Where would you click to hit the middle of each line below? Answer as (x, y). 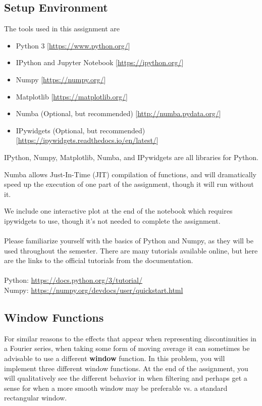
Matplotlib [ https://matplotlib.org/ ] (72, 96)
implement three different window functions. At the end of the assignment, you (126, 368)
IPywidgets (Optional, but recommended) (81, 130)
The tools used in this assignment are (62, 29)
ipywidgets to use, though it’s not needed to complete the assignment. (112, 220)
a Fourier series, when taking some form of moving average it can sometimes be (127, 348)
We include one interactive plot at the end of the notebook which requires (118, 211)
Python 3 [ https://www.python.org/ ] (73, 45)
